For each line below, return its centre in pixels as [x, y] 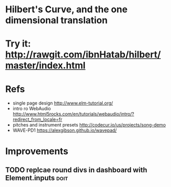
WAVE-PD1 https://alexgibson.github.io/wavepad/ [65, 130]
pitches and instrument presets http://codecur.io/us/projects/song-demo [89, 125]
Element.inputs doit [37, 178]
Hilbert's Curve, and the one [66, 9]
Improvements [37, 151]
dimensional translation [57, 20]
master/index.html [45, 66]
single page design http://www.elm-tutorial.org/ [63, 103]
